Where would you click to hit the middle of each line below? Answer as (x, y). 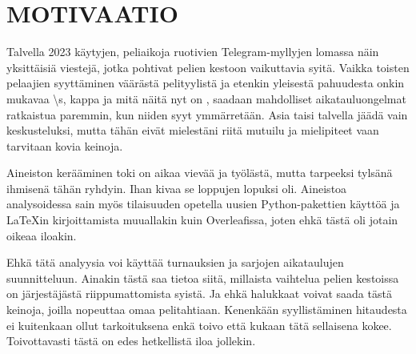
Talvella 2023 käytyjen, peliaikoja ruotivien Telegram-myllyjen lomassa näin (193, 52)
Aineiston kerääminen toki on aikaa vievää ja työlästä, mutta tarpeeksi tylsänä (200, 173)
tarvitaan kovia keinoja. (65, 145)
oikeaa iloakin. (42, 235)
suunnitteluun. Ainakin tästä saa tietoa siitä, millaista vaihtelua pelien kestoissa (203, 278)
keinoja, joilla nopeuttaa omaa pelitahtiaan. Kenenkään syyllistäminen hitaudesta (207, 310)
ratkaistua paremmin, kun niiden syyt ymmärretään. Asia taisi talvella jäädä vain (207, 114)
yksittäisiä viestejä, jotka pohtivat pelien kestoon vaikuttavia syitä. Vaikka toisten (208, 67)
